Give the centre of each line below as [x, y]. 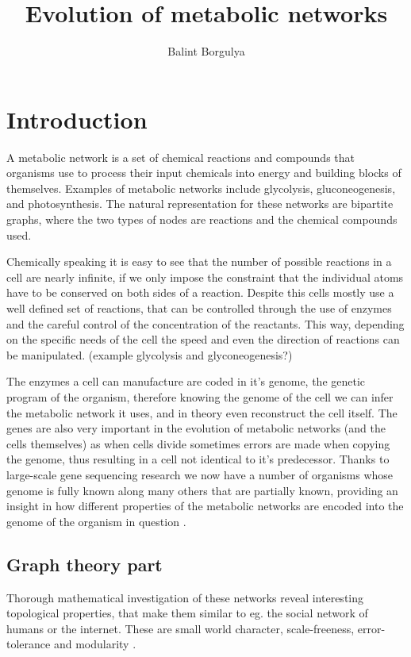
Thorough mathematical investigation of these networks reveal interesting [185, 597]
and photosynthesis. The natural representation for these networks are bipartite [200, 204]
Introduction [77, 119]
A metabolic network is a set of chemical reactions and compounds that [181, 157]
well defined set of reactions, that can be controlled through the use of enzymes [199, 308]
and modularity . [95, 644]
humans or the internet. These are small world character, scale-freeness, [181, 628]
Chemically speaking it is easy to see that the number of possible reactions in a [199, 261]
